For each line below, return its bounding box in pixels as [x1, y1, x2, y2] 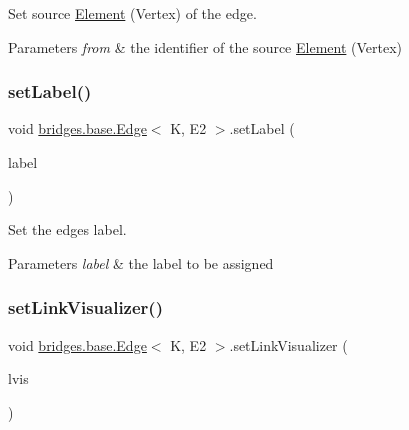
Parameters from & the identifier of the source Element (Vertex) [8, 36, 403, 57]
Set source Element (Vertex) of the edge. [8, 3, 257, 23]
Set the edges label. [8, 219, 127, 240]
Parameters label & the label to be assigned [8, 252, 274, 273]
